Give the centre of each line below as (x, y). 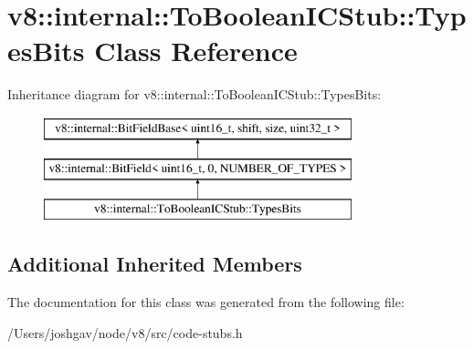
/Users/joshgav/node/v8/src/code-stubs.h (125, 332)
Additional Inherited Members (155, 264)
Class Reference (196, 51)
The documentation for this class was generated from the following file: (206, 302)
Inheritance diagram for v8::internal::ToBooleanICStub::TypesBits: (194, 94)
